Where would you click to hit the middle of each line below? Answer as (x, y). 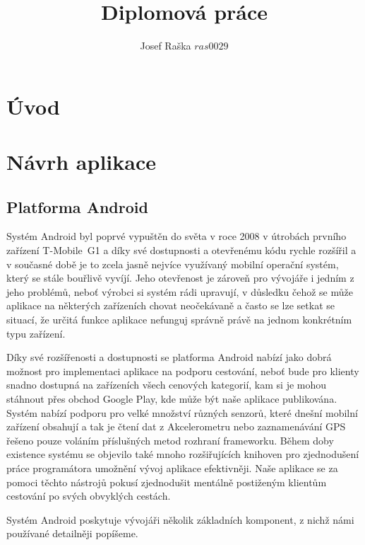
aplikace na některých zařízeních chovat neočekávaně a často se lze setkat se (170, 305)
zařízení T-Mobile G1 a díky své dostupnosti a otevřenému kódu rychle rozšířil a (181, 250)
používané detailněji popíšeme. (72, 533)
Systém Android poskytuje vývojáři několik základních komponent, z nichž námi (180, 519)
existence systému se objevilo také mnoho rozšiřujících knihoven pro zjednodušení (183, 454)
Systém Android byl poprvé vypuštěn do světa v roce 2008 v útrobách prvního (176, 236)
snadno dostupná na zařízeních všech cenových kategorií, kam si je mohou (167, 385)
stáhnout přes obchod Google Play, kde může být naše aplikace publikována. (172, 399)
